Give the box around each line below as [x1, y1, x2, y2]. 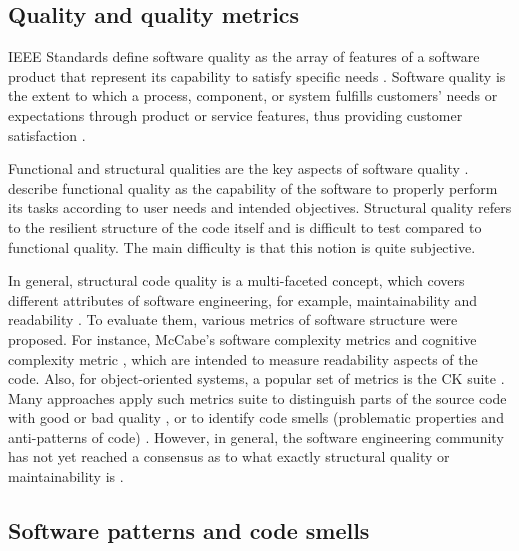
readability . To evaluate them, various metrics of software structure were [8, 309, 458, 330]
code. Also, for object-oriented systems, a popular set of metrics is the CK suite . [8, 368, 505, 389]
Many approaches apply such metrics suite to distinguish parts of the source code [8, 387, 507, 408]
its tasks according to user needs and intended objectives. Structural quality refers [8, 197, 512, 218]
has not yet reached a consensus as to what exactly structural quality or [8, 446, 450, 467]
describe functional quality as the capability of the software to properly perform [8, 177, 498, 198]
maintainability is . [8, 466, 124, 487]
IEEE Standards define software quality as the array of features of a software [8, 46, 480, 67]
